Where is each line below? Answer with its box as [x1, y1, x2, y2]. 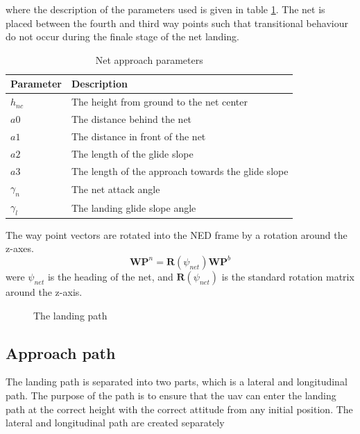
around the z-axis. [6, 284, 83, 299]
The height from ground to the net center [71, 94, 248, 109]
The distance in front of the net [71, 128, 206, 143]
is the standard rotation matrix [221, 269, 354, 283]
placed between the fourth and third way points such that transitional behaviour [6, 15, 348, 30]
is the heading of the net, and [47, 269, 173, 283]
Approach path [6, 342, 116, 363]
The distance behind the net [71, 112, 192, 126]
